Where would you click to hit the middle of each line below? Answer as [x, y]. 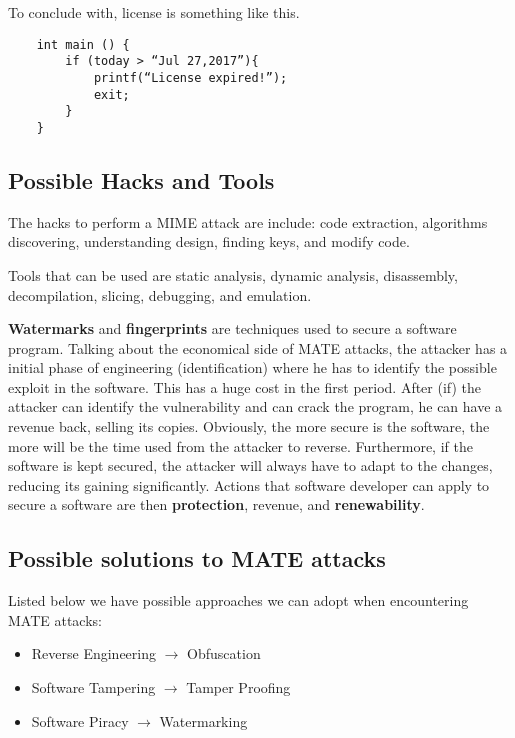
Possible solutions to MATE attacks [197, 558]
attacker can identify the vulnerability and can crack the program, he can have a [255, 406]
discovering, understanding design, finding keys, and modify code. [209, 241]
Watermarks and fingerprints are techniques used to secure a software [232, 328]
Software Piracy [80, 720]
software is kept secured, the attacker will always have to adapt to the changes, [250, 465]
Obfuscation [224, 653]
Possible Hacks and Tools [141, 179]
